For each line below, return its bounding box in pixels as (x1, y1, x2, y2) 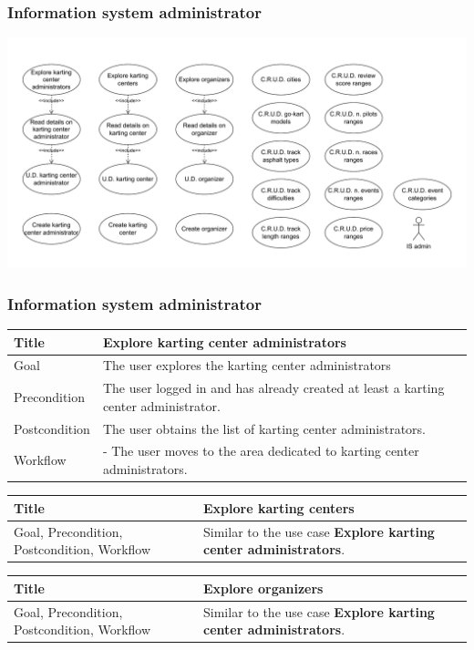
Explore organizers (203, 578, 324, 597)
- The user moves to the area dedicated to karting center (102, 441, 419, 460)
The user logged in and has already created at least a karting (102, 378, 445, 397)
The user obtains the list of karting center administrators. (102, 418, 426, 438)
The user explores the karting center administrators (102, 356, 391, 375)
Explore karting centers (203, 498, 355, 517)
